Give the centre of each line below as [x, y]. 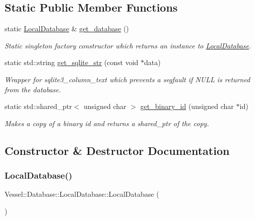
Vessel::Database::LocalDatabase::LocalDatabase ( [82, 194]
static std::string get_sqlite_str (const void [72, 62]
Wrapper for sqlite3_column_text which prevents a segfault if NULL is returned [127, 79]
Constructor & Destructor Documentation [117, 150]
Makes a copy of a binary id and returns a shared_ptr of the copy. [107, 123]
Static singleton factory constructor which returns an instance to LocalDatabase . [128, 45]
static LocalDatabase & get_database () [67, 29]
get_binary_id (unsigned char [187, 106]
